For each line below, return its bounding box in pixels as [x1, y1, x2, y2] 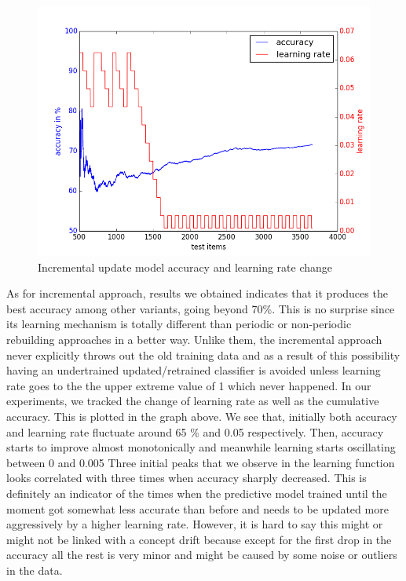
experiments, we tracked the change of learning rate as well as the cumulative [6, 393, 379, 409]
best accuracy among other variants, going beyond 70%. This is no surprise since [6, 300, 395, 316]
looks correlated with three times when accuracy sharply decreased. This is [6, 470, 367, 486]
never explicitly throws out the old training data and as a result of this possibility [6, 346, 401, 363]
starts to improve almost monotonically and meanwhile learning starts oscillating [6, 439, 396, 455]
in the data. [6, 561, 63, 578]
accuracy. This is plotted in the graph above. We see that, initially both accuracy [6, 407, 397, 424]
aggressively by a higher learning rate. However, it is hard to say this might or [6, 516, 383, 532]
